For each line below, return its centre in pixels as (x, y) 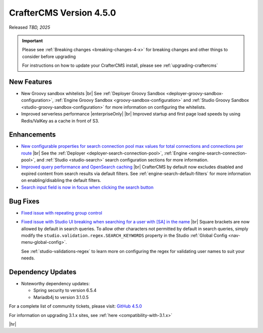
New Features (30, 82)
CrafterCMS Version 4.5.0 (63, 13)
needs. (28, 258)
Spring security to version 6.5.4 (65, 291)
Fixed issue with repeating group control (62, 213)
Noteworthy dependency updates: (56, 283)
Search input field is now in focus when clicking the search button (87, 187)
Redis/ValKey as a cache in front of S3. (60, 121)
